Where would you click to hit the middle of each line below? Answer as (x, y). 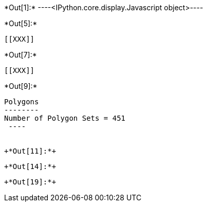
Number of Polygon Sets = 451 (65, 118)
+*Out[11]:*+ (30, 151)
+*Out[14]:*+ (30, 166)
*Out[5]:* (21, 23)
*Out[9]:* (21, 86)
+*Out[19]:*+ (30, 182)
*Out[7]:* (21, 55)
